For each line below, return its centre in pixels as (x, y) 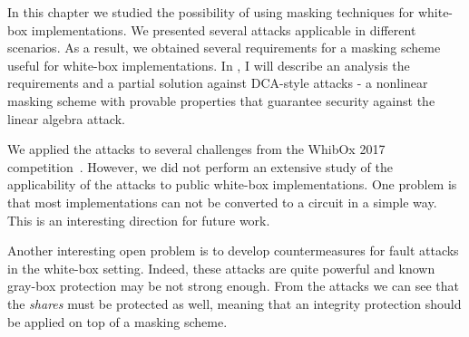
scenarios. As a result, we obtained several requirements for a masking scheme (224, 48)
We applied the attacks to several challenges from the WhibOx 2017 (196, 149)
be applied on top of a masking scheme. (117, 321)
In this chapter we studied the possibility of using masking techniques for (211, 12)
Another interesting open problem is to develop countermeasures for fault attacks (233, 250)
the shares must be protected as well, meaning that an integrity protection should (234, 303)
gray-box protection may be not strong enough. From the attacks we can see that (233, 286)
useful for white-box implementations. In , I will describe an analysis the (209, 65)
